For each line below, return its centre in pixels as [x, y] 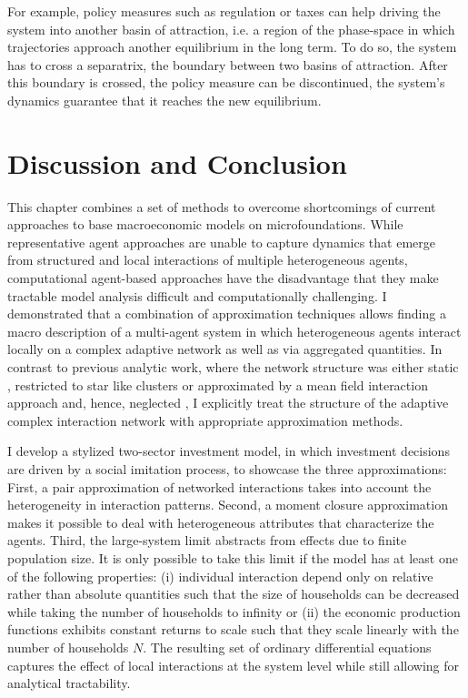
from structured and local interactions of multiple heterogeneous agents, [208, 260]
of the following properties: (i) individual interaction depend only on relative [220, 576]
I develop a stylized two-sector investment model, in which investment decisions [229, 451]
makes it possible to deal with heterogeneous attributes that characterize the [221, 522]
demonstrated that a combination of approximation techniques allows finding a [227, 314]
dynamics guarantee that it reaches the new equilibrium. [164, 100]
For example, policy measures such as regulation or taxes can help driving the [224, 11]
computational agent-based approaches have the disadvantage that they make [223, 278]
